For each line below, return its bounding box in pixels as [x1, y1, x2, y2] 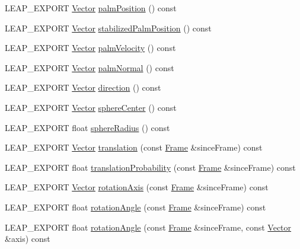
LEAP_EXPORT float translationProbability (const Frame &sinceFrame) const [5, 161, 296, 173]
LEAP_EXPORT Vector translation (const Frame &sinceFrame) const [5, 141, 263, 154]
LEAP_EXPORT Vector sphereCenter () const [5, 101, 177, 113]
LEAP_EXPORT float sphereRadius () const [5, 121, 170, 133]
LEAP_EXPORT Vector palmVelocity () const [5, 41, 176, 54]
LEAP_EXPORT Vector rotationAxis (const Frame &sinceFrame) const [5, 181, 269, 193]
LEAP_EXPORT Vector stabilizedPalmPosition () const [5, 21, 212, 34]
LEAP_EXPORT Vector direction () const [5, 81, 161, 94]
